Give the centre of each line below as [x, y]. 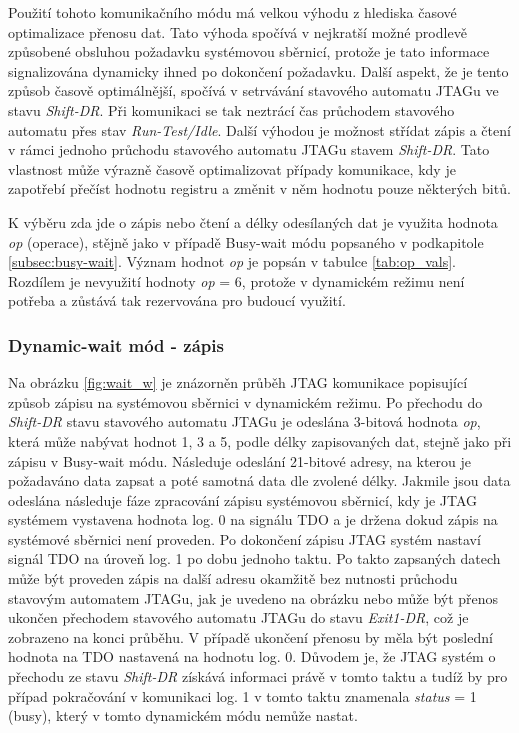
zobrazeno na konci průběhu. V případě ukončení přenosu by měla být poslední [250, 636]
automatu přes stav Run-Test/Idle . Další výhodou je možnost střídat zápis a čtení [259, 129]
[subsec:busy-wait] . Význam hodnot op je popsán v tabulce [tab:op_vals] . [232, 261]
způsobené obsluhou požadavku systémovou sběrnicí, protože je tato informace [249, 51]
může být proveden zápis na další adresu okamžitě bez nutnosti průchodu [233, 578]
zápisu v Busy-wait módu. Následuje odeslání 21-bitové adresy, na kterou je [240, 460]
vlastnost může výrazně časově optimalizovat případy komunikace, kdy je [232, 168]
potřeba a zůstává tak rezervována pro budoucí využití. [177, 300]
